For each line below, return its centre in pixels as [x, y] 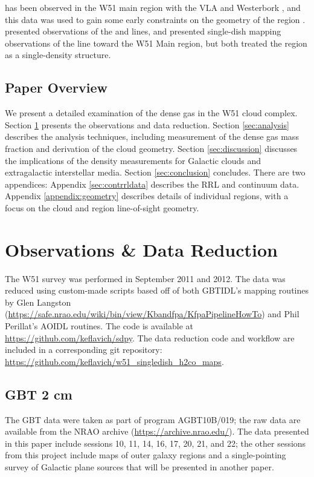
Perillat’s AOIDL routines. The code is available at [99, 326]
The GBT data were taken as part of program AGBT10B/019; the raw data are [153, 419]
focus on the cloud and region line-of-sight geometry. [102, 207]
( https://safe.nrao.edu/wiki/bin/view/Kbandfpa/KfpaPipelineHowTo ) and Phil [152, 314]
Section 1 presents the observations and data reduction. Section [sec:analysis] [147, 124]
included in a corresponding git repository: [84, 350]
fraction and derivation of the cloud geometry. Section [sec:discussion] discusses [151, 148]
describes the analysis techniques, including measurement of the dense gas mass [152, 137]
